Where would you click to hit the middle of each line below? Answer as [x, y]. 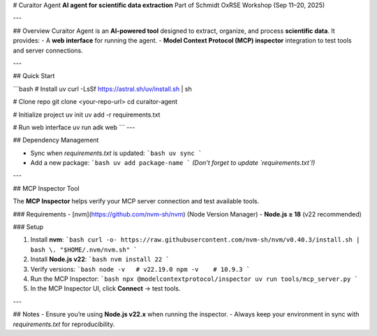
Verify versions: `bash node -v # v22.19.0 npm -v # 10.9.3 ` [140, 269]
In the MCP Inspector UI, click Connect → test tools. [105, 288]
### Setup [28, 227]
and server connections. [48, 50]
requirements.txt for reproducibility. [64, 324]
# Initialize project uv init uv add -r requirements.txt [87, 115]
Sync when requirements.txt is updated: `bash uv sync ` [116, 153]
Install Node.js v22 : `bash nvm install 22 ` [100, 259]
